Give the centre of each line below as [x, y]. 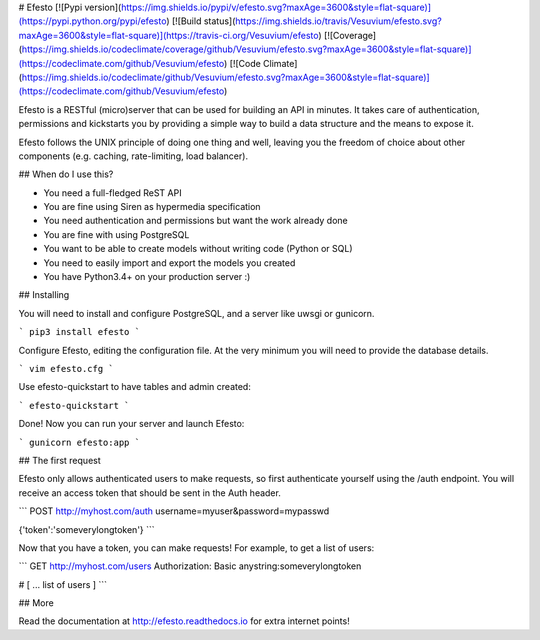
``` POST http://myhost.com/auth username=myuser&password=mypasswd [174, 511]
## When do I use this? [66, 174]
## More [36, 603]
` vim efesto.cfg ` [66, 368]
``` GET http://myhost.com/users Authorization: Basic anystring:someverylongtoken [190, 566]
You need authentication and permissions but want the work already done [196, 221]
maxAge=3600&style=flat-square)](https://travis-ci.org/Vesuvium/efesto [168, 35]
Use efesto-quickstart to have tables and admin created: [135, 387]
